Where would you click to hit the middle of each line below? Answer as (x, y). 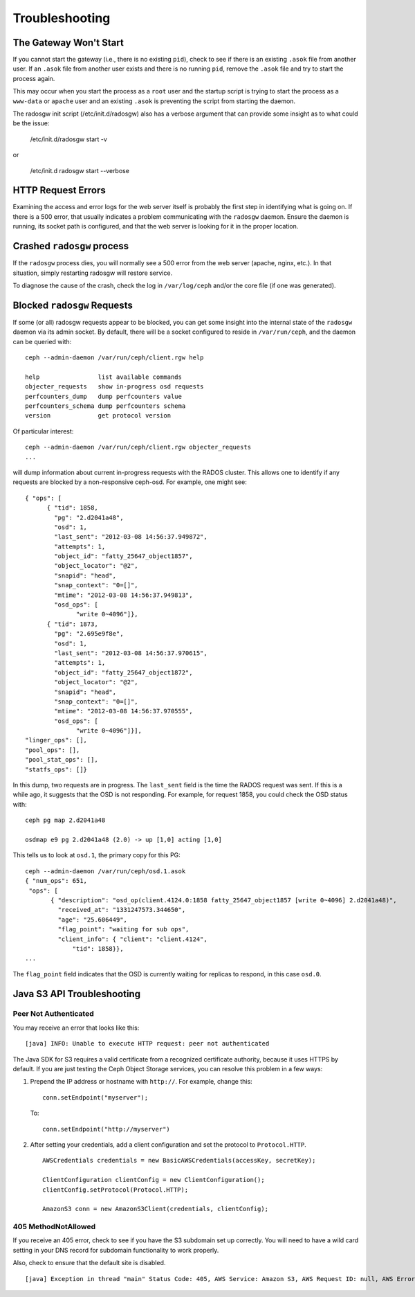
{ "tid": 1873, (72, 624)
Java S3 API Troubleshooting (77, 994)
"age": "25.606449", (93, 920)
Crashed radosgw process (71, 246)
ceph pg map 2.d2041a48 (65, 820)
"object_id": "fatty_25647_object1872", (123, 672)
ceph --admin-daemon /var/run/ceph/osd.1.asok (105, 871)
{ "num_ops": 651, (56, 881)
